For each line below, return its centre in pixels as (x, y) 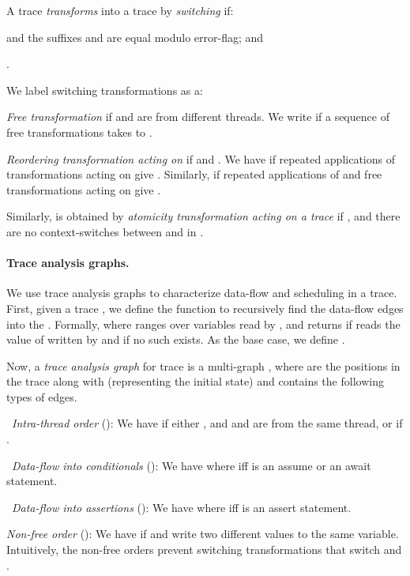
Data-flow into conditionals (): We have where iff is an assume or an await (192, 465)
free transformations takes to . (79, 132)
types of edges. (42, 396)
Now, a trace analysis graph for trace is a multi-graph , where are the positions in (203, 365)
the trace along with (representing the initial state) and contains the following (195, 381)
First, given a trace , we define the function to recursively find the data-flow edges (205, 308)
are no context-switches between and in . (105, 231)
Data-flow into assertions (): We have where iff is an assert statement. (182, 507)
